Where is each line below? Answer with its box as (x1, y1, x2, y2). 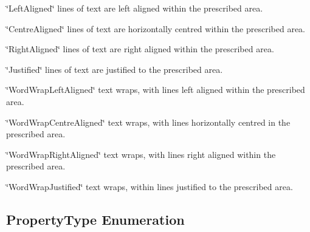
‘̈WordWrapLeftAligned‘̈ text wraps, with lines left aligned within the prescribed (6, 83, 305, 96)
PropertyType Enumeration (6, 210, 185, 228)
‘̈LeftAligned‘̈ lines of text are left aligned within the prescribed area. (6, 2, 263, 14)
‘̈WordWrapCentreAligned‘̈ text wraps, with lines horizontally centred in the (6, 115, 291, 128)
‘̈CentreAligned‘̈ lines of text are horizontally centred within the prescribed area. (6, 22, 306, 35)
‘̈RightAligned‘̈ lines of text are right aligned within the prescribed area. (6, 43, 274, 55)
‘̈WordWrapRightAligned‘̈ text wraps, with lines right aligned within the (6, 148, 276, 160)
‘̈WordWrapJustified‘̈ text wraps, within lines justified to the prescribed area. (6, 180, 293, 193)
